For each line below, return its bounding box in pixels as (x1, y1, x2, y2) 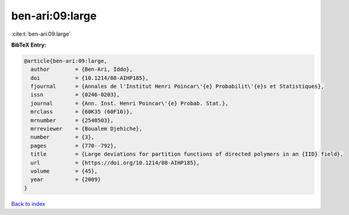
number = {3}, (30, 134, 95, 141)
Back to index (11, 200, 45, 207)
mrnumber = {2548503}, (30, 117, 114, 124)
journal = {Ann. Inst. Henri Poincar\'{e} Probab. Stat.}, (30, 100, 229, 107)
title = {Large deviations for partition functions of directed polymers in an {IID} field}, (30, 151, 344, 157)
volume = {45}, (30, 168, 98, 174)
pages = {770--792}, (30, 142, 118, 149)
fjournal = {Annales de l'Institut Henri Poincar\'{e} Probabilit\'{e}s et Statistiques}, (30, 83, 324, 90)
